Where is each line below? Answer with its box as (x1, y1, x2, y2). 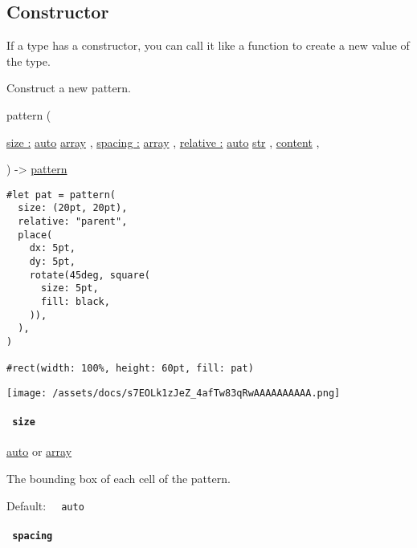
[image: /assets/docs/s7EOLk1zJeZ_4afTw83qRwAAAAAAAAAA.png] (6, 387, 341, 399)
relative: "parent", (18, 216, 128, 228)
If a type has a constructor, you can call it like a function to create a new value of (6, 37, 410, 54)
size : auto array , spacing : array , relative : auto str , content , (6, 133, 320, 150)
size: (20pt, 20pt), (18, 202, 128, 214)
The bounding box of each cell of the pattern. (6, 470, 231, 487)
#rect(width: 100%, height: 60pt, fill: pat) (6, 363, 254, 375)
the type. (6, 52, 51, 69)
